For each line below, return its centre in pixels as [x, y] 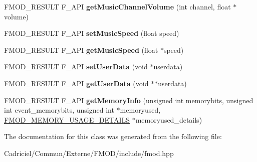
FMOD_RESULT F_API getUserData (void [76, 83]
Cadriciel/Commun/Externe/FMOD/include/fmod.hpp [89, 153]
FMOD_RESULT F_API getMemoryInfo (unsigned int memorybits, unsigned [129, 100]
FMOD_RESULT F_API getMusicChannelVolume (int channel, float [117, 6]
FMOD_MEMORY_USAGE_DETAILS [67, 119]
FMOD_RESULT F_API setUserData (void [76, 67]
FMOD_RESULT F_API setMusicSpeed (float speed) [92, 33]
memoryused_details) [169, 119]
